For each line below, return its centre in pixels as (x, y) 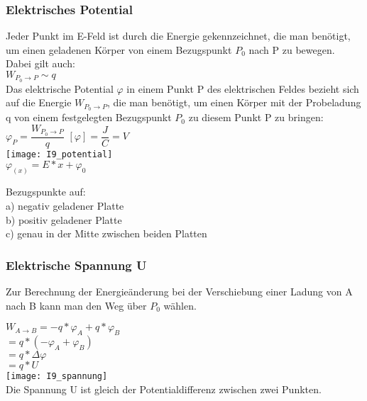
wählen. (180, 305)
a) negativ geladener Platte (65, 205)
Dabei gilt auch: (40, 63)
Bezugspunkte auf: (46, 192)
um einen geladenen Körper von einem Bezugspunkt (119, 49)
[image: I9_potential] (59, 154)
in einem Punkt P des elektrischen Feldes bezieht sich (243, 88)
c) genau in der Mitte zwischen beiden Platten (106, 233)
